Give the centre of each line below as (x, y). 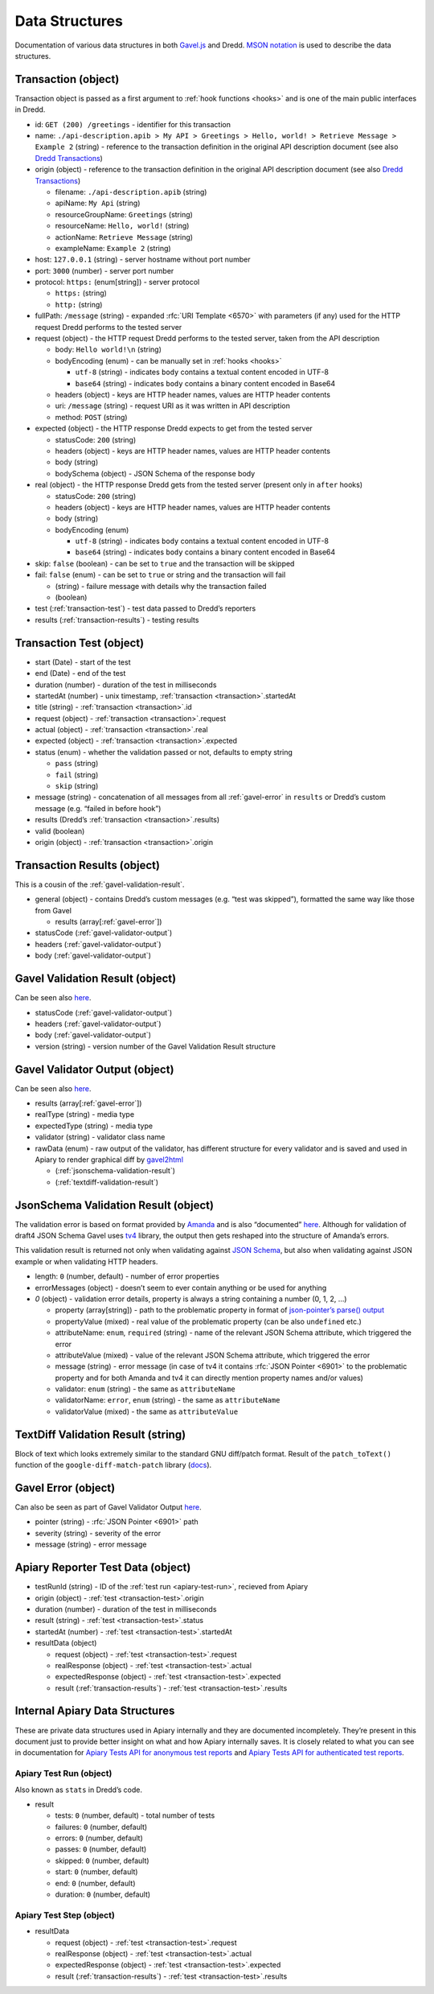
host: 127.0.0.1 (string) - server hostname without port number (143, 260)
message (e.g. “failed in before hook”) (98, 808)
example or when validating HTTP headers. (86, 1261)
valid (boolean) (60, 831)
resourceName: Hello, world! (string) (122, 226)
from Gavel (53, 910)
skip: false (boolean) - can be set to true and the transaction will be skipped (165, 563)
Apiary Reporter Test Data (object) (103, 1568)
